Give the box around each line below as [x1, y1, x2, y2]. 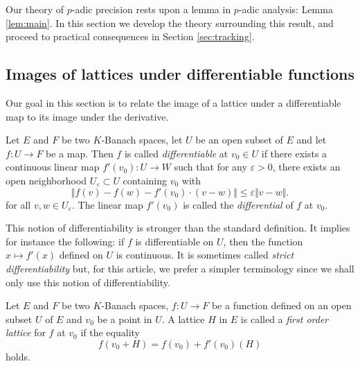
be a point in [97, 311, 152, 326]
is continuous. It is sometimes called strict [116, 247, 294, 262]
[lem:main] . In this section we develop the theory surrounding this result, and [6, 15, 334, 30]
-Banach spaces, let [101, 132, 183, 147]
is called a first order [240, 311, 329, 326]
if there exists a [261, 146, 327, 160]
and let [296, 132, 327, 147]
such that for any [174, 159, 247, 174]
